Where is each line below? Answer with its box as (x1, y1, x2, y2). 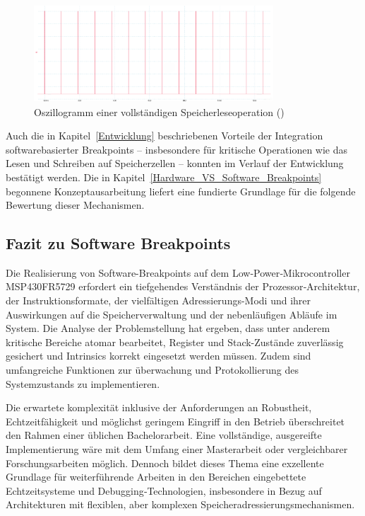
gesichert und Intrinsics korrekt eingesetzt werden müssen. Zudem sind (6, 348, 311, 363)
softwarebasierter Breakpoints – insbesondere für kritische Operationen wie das (6, 142, 348, 156)
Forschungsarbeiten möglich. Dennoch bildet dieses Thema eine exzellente (6, 455, 324, 470)
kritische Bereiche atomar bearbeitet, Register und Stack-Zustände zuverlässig (6, 334, 344, 349)
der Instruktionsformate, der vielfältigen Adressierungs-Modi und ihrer (6, 293, 311, 308)
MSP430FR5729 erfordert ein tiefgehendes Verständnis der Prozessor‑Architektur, (6, 279, 360, 294)
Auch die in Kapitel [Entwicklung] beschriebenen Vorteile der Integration (6, 128, 323, 143)
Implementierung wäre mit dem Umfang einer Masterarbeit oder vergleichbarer (6, 442, 348, 457)
